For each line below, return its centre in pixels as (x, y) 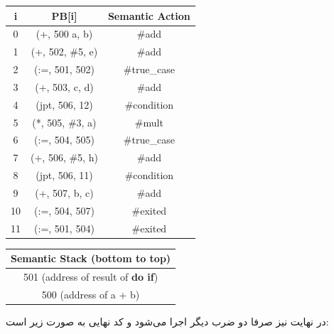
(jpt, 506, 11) (64, 175)
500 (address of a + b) (91, 294)
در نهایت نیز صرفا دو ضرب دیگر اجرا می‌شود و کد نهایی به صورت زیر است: (167, 321)
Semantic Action (149, 15)
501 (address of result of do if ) (91, 277)
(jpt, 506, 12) (64, 104)
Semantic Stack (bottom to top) (91, 258)
